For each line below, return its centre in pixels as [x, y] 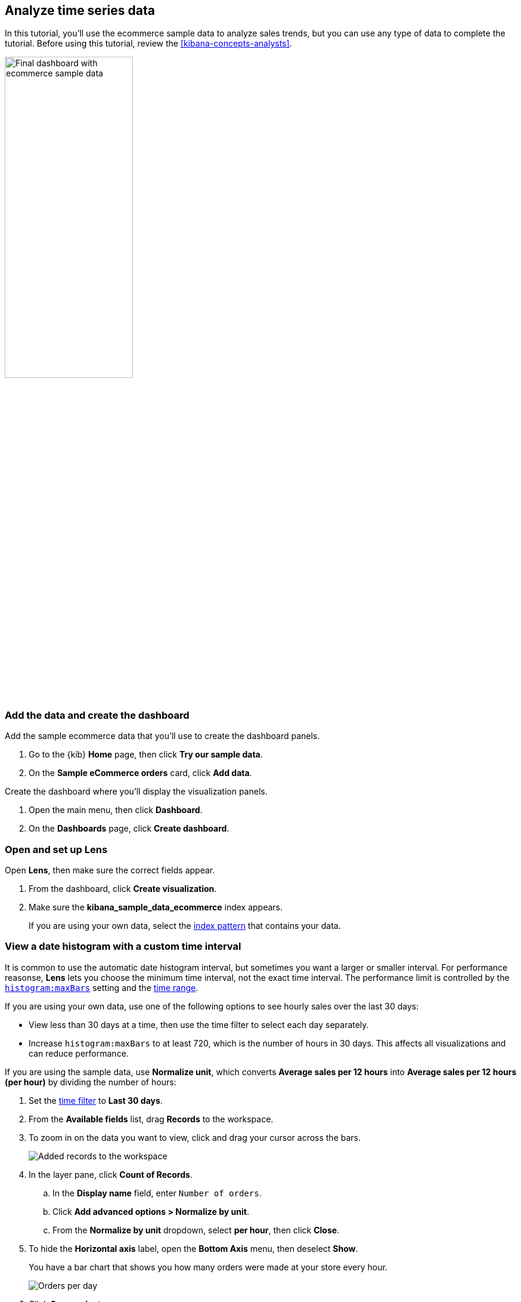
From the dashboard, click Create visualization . [123, 888]
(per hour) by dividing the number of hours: [91, 1082]
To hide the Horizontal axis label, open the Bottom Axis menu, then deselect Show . [193, 1248]
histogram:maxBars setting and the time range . [102, 987]
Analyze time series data [80, 10]
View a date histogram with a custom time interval [123, 947]
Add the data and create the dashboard [97, 715]
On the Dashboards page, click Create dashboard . [129, 829]
